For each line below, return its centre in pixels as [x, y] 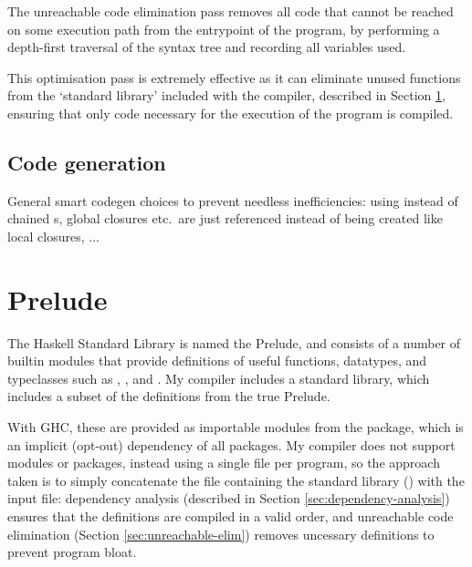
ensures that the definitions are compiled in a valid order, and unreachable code [231, 516]
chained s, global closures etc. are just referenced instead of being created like [225, 218]
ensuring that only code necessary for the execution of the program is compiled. [231, 113]
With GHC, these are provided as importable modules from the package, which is [236, 427]
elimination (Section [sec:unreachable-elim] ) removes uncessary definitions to [221, 534]
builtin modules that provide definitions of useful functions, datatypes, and [217, 361]
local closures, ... [53, 236]
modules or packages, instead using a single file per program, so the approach [224, 463]
